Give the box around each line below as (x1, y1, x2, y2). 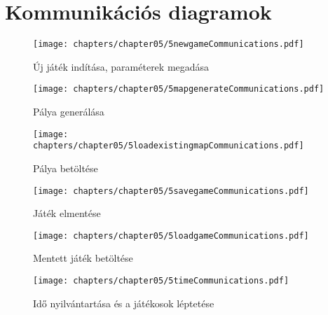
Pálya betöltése (33, 160, 98, 175)
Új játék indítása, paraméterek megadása (33, 59, 210, 73)
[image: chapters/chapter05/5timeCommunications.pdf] (33, 276, 289, 286)
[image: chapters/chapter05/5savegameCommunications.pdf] (33, 185, 309, 196)
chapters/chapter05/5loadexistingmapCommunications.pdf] (33, 141, 304, 151)
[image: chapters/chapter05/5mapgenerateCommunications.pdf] (33, 84, 324, 94)
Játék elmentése (33, 206, 101, 220)
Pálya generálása (33, 104, 104, 119)
